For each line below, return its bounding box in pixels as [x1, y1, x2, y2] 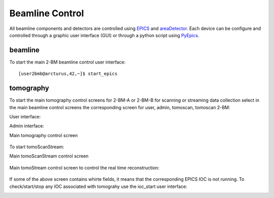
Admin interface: [9, 123, 44, 129]
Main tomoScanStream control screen [9, 153, 89, 159]
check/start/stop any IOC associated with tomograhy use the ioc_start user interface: [9, 183, 188, 189]
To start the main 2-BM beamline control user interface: [9, 59, 126, 65]
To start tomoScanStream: [9, 144, 64, 150]
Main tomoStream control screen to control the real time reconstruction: [9, 164, 160, 171]
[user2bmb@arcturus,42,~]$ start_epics [18, 71, 118, 77]
